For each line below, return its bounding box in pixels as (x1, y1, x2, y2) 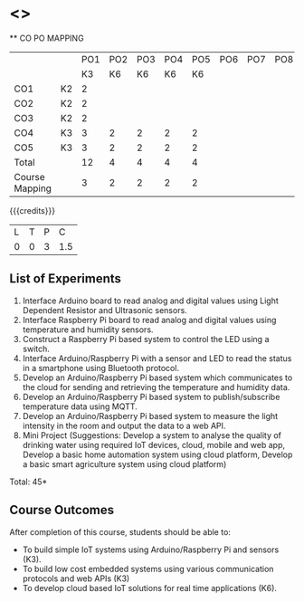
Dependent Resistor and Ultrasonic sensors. (22, 304, 187, 315)
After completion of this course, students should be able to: (9, 526, 231, 537)
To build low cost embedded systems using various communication (22, 563, 274, 574)
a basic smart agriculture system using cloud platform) (22, 458, 227, 469)
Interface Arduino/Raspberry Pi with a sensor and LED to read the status (22, 352, 292, 364)
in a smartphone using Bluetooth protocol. (22, 362, 179, 373)
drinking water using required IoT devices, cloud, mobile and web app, (22, 439, 285, 450)
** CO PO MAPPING (9, 33, 84, 43)
